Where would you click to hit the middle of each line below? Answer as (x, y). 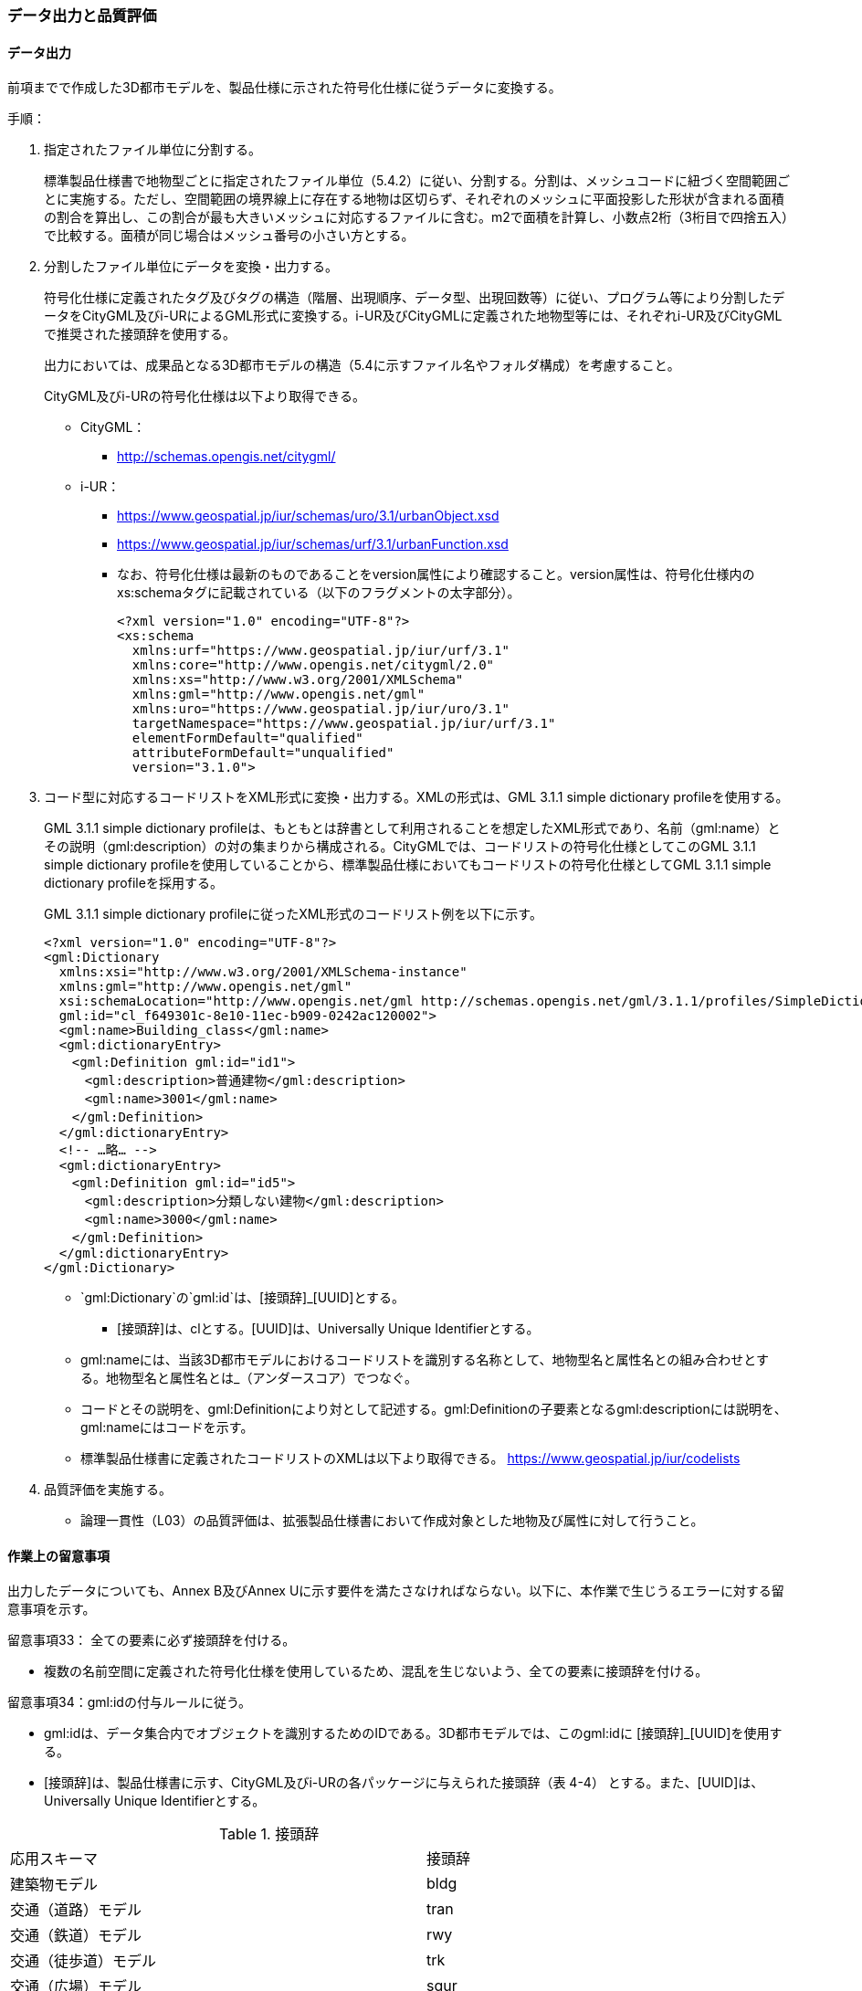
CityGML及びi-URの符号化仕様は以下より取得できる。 (205, 396)
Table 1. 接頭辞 (269, 1834)
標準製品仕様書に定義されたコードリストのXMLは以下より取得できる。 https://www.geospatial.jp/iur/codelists (410, 1459)
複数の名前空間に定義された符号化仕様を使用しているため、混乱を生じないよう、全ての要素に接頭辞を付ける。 (376, 1671)
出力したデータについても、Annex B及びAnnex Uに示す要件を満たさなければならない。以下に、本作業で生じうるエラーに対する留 (396, 1591)
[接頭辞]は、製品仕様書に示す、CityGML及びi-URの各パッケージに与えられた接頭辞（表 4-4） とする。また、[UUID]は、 (404, 1783)
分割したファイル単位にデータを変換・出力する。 (191, 267)
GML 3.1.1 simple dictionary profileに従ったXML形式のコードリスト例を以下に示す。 (293, 914)
